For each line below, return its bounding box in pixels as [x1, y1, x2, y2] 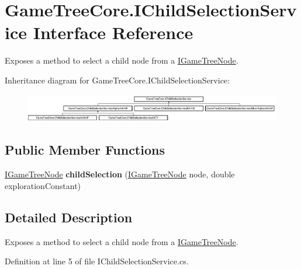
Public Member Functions [5, 141, 165, 159]
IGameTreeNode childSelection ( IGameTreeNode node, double [5, 168, 235, 180]
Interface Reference [33, 20, 193, 44]
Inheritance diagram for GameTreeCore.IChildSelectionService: [5, 74, 230, 86]
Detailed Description [5, 208, 133, 226]
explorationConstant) [5, 179, 81, 191]
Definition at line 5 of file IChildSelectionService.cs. [5, 255, 189, 267]
